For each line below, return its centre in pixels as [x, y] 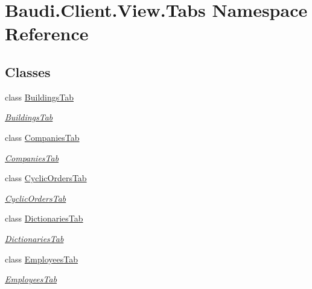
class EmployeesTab [41, 259]
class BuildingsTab [39, 97]
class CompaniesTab [42, 137]
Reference [47, 33]
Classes [28, 71]
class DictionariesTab [44, 218]
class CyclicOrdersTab [46, 178]
